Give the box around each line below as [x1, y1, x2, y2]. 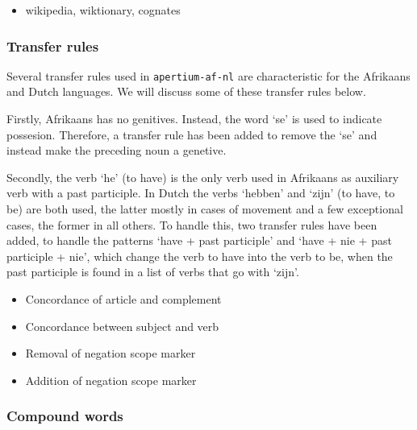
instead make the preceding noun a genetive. [6, 142, 227, 159]
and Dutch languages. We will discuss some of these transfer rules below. [6, 83, 366, 100]
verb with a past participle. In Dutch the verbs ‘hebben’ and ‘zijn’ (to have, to [6, 184, 395, 201]
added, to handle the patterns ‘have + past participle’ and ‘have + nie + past [6, 232, 392, 249]
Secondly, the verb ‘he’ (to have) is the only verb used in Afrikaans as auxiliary [6, 168, 399, 185]
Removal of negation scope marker [25, 345, 196, 362]
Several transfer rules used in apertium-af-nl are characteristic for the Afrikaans [6, 67, 411, 84]
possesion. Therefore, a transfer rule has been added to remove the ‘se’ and [6, 126, 377, 143]
